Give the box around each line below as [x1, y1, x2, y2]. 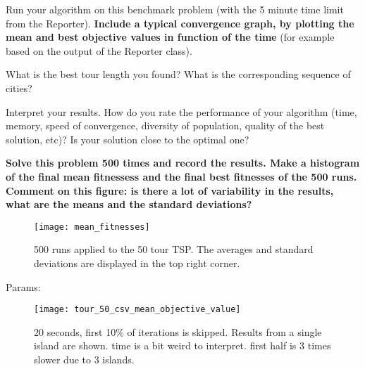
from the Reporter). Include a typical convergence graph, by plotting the [6, 15, 354, 30]
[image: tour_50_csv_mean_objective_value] [34, 304, 241, 315]
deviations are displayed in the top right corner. [34, 255, 240, 270]
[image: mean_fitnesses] [34, 221, 150, 232]
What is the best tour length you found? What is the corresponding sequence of [6, 67, 351, 82]
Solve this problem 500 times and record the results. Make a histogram [6, 155, 360, 170]
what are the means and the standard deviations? [6, 197, 252, 212]
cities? [6, 80, 32, 95]
